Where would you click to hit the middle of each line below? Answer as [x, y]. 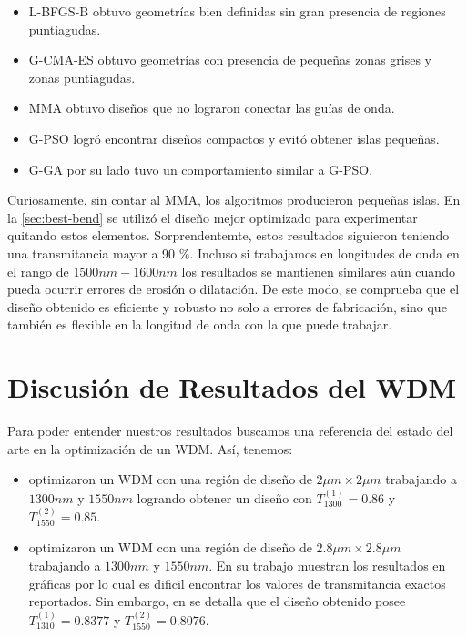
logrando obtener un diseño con [224, 497]
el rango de [38, 271]
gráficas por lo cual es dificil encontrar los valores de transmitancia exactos [237, 583]
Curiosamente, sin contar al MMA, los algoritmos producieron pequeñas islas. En [234, 200]
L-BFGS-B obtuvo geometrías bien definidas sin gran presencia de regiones [237, 11]
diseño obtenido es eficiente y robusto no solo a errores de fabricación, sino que [227, 306]
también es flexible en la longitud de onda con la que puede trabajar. [200, 324]
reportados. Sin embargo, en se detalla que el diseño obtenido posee [217, 601]
